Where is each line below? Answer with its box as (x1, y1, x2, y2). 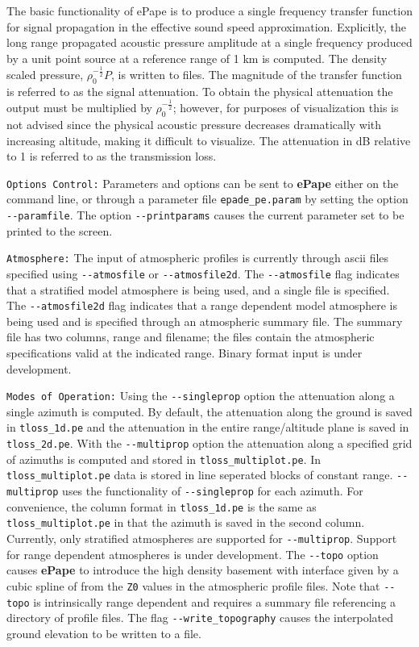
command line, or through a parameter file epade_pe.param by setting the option (6, 190, 409, 207)
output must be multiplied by (6, 99, 152, 116)
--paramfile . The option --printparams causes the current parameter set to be (6, 207, 404, 223)
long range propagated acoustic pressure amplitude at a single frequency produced (6, 34, 413, 51)
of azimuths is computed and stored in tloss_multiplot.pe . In (6, 450, 322, 467)
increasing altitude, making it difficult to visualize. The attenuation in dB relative (6, 131, 411, 148)
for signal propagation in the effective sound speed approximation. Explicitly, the (6, 18, 407, 35)
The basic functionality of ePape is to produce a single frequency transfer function (6, 2, 413, 19)
